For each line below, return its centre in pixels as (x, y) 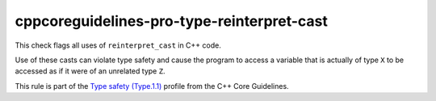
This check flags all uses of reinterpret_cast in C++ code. (118, 45)
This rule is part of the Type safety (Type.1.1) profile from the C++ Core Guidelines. (152, 86)
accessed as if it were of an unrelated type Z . (90, 71)
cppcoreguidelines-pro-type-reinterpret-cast (172, 21)
